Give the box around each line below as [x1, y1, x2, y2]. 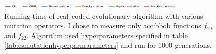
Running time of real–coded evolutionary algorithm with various [4, 10, 203, 21]
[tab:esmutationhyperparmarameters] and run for [4, 40, 156, 50]
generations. [175, 40, 212, 50]
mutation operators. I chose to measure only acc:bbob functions [4, 20, 201, 31]
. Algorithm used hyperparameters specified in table [26, 30, 188, 40]
